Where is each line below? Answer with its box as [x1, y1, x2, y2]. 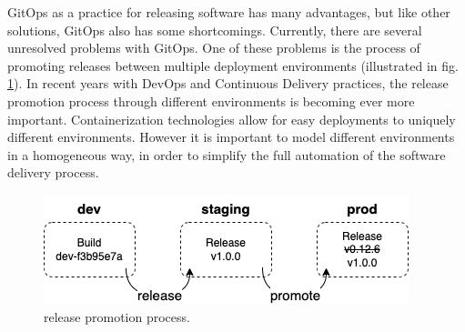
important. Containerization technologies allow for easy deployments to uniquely [7, 109, 456, 128]
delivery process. [7, 163, 99, 182]
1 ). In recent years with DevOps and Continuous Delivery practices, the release [7, 74, 449, 93]
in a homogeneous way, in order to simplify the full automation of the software [7, 145, 446, 164]
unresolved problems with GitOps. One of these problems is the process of [7, 38, 420, 57]
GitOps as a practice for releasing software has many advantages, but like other [7, 3, 450, 21]
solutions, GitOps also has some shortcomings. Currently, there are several [7, 20, 422, 39]
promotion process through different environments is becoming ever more [7, 91, 415, 110]
